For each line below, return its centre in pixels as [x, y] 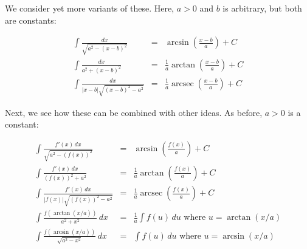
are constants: [31, 20]
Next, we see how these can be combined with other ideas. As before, [134, 112]
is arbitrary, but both [262, 8]
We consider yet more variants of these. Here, [90, 8]
